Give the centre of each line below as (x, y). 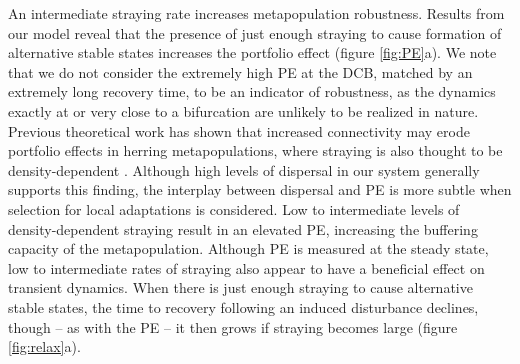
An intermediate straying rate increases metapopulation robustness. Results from (256, 13)
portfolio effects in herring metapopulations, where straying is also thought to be (255, 150)
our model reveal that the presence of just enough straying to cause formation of (255, 32)
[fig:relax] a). (44, 346)
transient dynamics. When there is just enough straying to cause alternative (240, 287)
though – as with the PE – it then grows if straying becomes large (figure (233, 326)
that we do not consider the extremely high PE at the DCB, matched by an (240, 71)
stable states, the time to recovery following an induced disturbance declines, (243, 306)
